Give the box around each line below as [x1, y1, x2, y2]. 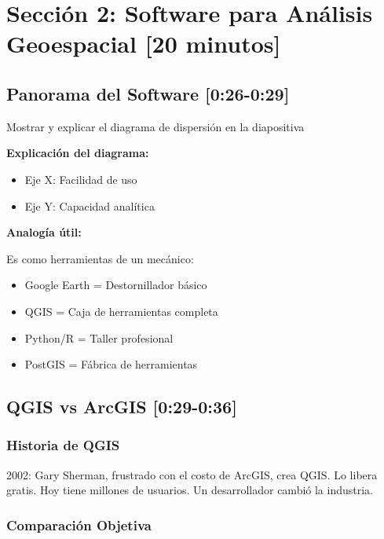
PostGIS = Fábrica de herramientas [24, 356, 198, 372]
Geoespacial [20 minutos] [6, 27, 281, 60]
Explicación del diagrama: [6, 145, 149, 161]
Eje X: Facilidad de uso [24, 170, 137, 187]
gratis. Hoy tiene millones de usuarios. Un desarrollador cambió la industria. [6, 482, 373, 498]
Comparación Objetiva [6, 515, 152, 534]
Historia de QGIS [6, 435, 120, 455]
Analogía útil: [6, 224, 82, 240]
